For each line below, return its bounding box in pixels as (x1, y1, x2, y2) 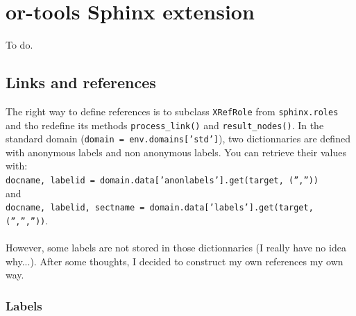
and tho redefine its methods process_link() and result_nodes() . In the (6, 117, 324, 132)
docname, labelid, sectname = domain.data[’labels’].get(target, (6, 203, 314, 213)
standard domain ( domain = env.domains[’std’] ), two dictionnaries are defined (6, 131, 350, 146)
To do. (6, 38, 33, 52)
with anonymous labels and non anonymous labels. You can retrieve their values (6, 144, 346, 159)
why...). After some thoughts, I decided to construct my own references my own (6, 253, 344, 268)
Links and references (6, 72, 156, 93)
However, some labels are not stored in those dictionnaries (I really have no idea (6, 240, 346, 255)
